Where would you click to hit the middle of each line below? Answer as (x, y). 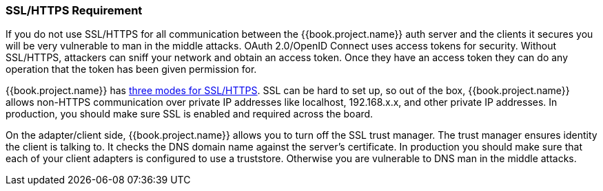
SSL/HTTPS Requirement (74, 10)
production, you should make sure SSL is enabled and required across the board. (190, 114)
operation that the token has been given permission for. (131, 69)
